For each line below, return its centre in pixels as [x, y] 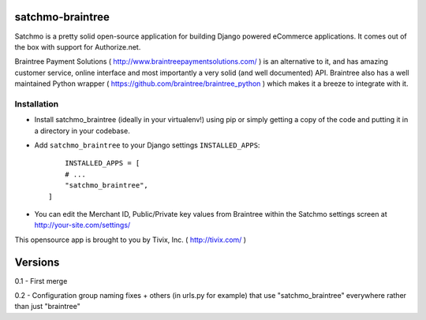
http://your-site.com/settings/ [82, 225]
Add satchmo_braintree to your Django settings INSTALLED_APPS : [147, 145]
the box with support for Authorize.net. [78, 47]
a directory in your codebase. [82, 131]
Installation [37, 104]
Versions [37, 262]
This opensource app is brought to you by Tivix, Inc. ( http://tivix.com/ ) [131, 240]
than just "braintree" [47, 307]
